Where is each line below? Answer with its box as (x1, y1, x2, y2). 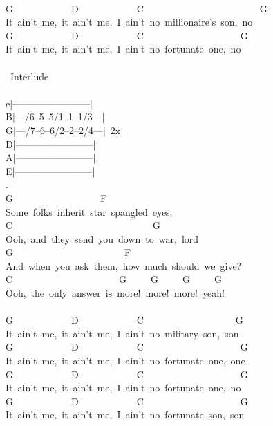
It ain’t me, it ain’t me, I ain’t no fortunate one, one (6, 353, 245, 368)
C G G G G (6, 272, 223, 286)
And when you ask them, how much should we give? (6, 258, 242, 272)
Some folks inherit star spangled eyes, (6, 204, 173, 219)
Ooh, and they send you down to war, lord (6, 231, 199, 246)
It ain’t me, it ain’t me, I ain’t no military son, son (6, 326, 239, 340)
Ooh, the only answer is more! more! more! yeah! (6, 286, 225, 300)
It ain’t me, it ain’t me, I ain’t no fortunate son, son (6, 407, 245, 422)
